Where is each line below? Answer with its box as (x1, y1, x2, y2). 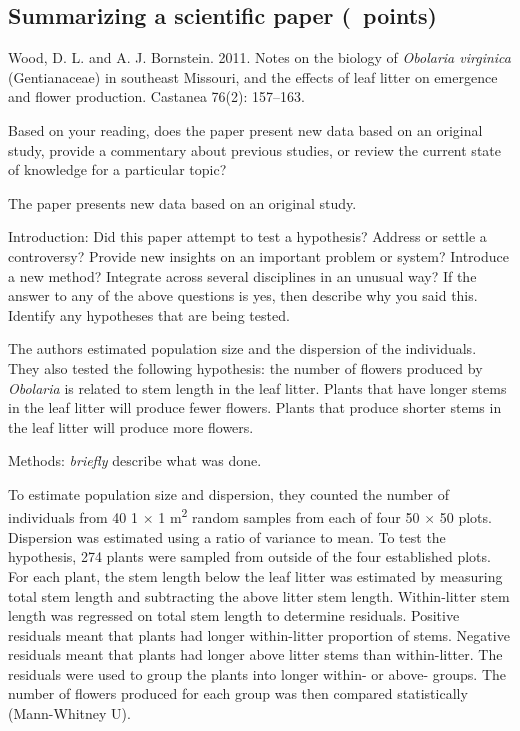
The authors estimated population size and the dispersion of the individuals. (8, 338, 477, 359)
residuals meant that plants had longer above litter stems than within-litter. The (8, 644, 503, 665)
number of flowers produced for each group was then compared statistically (8, 683, 468, 704)
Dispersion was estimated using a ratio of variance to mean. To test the (8, 526, 446, 547)
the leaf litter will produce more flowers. (8, 416, 254, 437)
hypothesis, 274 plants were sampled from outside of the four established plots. (8, 546, 491, 567)
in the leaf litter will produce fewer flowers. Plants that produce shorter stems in (8, 397, 502, 418)
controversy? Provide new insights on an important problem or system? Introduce (8, 245, 509, 266)
